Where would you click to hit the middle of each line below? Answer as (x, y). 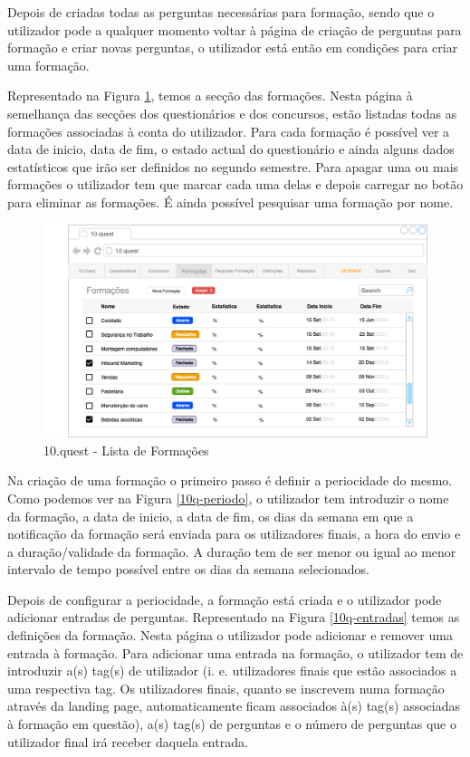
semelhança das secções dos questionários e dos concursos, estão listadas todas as (232, 113)
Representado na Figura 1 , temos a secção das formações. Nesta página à (210, 96)
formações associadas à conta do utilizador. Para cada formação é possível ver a (229, 131)
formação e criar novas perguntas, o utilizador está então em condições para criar (233, 48)
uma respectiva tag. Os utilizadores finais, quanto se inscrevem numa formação (226, 688)
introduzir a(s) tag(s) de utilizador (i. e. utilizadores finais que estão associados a (232, 671)
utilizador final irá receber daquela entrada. (128, 741)
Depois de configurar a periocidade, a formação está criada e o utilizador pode (225, 599)
